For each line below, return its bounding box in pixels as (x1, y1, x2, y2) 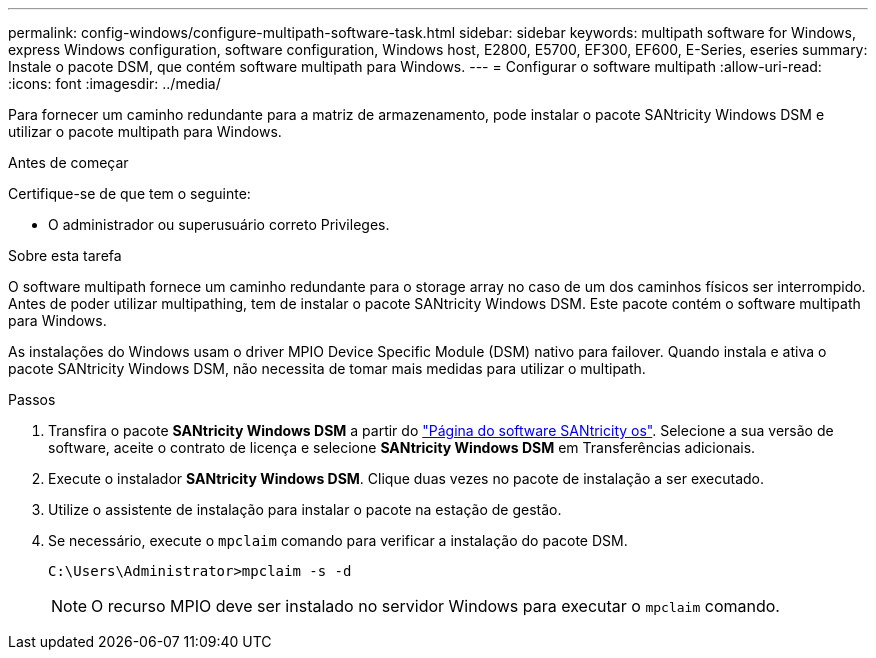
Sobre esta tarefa (8, 247, 122, 264)
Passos (8, 391, 56, 408)
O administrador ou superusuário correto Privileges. (48, 216, 390, 233)
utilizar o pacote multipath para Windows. (8, 123, 282, 140)
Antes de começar (8, 154, 129, 171)
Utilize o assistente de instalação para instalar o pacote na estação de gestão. (48, 501, 562, 518)
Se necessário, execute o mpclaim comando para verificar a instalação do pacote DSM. (48, 532, 628, 549)
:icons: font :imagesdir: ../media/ (8, 75, 221, 92)
